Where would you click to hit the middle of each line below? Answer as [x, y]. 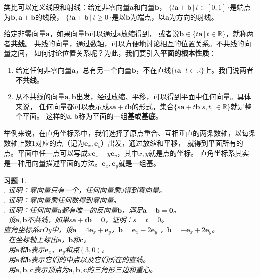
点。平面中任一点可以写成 [46, 153]
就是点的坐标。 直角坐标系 [192, 153]
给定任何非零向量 [44, 70]
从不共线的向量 [40, 97]
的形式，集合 [153, 106]
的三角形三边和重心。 [122, 269]
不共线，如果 [48, 220]
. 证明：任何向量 [31, 210]
